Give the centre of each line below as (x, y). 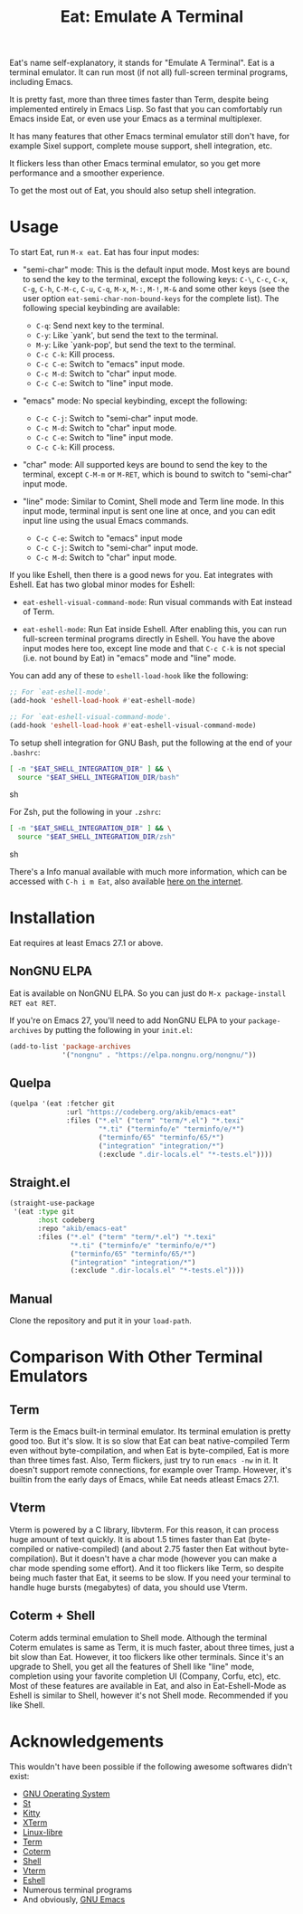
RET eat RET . (33, 1002)
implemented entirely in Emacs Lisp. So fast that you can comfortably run (146, 109)
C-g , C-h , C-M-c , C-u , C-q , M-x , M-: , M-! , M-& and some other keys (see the (156, 289)
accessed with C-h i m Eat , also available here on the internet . (126, 881)
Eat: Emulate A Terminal (152, 17)
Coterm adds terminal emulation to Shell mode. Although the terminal (138, 1637)
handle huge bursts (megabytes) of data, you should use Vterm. (129, 1587)
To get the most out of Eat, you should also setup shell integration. (133, 191)
